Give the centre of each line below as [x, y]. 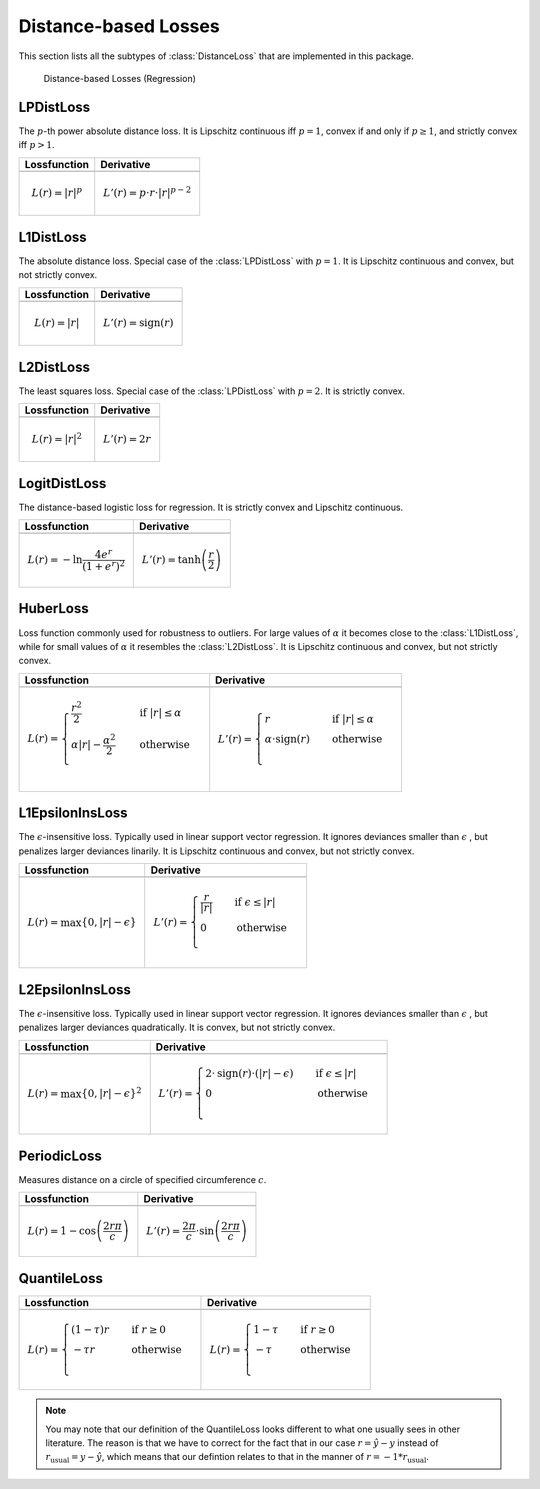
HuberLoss [53, 608]
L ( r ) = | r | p [57, 192]
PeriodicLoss [60, 1155]
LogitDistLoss [62, 483]
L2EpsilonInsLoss [75, 989]
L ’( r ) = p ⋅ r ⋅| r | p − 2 [147, 192]
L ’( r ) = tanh [171, 560]
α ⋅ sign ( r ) [287, 738]
